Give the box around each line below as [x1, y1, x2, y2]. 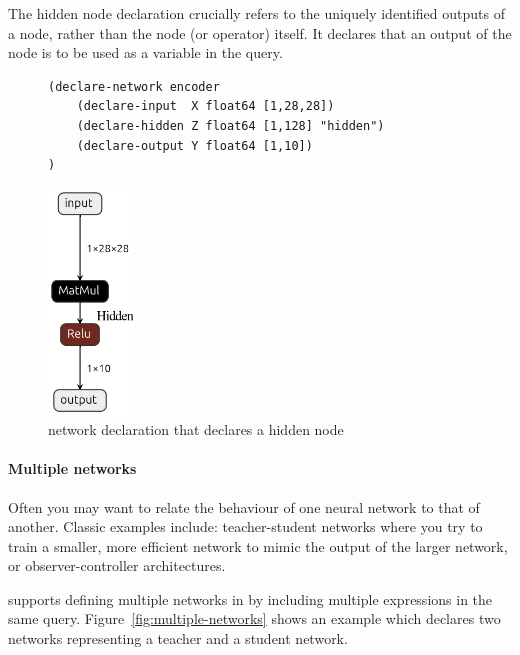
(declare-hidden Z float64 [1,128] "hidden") [76, 118, 385, 133]
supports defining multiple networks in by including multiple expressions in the [8, 588, 493, 609]
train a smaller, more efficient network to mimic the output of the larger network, [8, 535, 508, 556]
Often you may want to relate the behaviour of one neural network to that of [8, 496, 480, 517]
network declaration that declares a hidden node [48, 419, 344, 440]
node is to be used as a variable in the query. [8, 42, 283, 63]
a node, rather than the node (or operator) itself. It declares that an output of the [8, 22, 512, 43]
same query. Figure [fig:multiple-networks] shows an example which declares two [8, 608, 501, 629]
